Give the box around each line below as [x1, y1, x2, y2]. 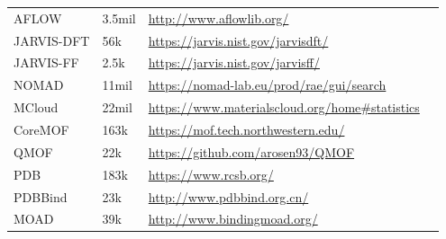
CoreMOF [14, 119, 69, 138]
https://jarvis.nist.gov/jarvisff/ [148, 53, 320, 72]
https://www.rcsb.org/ [148, 164, 274, 183]
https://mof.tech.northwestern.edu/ [148, 119, 345, 138]
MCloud [14, 98, 59, 117]
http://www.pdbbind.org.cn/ [148, 187, 309, 206]
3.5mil [102, 8, 136, 27]
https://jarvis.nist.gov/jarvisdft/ [148, 31, 329, 49]
